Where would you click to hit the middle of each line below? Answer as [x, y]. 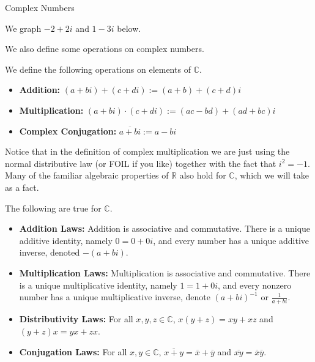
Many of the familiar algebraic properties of [87, 175]
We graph [23, 28]
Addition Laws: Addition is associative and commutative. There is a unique [165, 228]
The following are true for [53, 208]
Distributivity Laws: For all [76, 319]
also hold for [203, 175]
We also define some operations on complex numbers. [105, 49]
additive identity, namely [66, 240]
